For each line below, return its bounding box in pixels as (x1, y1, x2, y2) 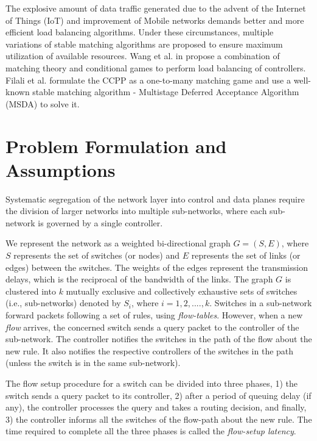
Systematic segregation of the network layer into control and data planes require (5, 192, 305, 205)
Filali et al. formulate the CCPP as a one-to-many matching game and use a (5, 73, 291, 86)
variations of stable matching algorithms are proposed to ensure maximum (5, 37, 283, 50)
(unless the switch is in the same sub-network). (5, 356, 181, 369)
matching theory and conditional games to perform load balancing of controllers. (5, 61, 306, 74)
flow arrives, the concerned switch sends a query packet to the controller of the (5, 320, 299, 333)
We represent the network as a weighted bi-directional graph (5, 237, 231, 249)
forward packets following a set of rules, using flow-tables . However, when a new (5, 309, 303, 321)
